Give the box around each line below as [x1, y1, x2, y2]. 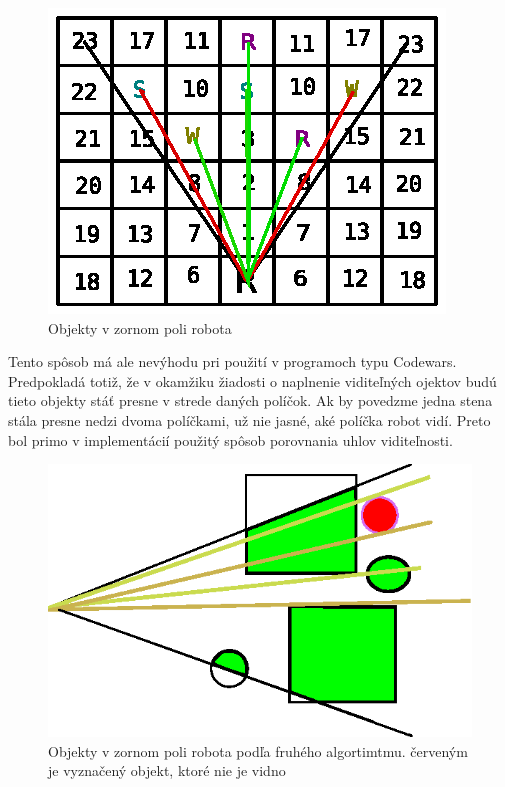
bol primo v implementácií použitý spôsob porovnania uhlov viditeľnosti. [8, 429, 453, 450]
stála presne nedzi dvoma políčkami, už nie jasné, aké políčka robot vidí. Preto [8, 409, 491, 430]
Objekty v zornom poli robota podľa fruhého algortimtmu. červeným [48, 740, 468, 761]
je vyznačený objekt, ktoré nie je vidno [48, 760, 286, 781]
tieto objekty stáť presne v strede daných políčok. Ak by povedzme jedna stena [8, 390, 493, 411]
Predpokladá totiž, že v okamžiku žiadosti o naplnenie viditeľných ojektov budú [8, 370, 497, 391]
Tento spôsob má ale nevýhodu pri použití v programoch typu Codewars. [8, 351, 457, 372]
